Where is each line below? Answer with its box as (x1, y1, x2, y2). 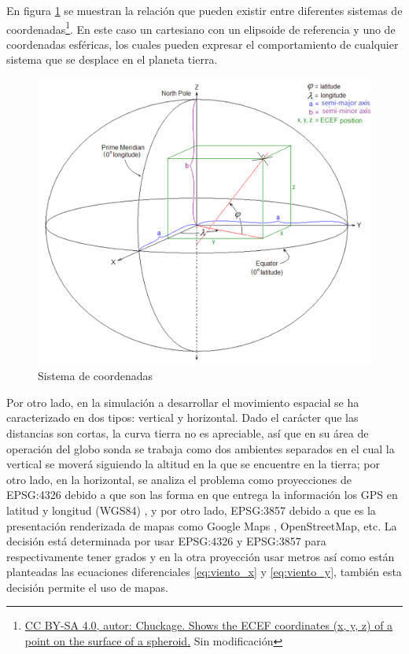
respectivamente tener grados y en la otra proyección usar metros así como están (6, 548, 395, 564)
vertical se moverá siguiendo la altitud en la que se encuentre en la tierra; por (6, 456, 380, 472)
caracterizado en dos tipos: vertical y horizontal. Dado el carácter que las (6, 409, 359, 426)
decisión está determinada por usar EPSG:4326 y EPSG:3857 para (6, 533, 326, 549)
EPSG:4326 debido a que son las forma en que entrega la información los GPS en (6, 486, 398, 503)
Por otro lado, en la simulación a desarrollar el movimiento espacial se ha (6, 394, 359, 410)
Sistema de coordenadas (38, 368, 153, 384)
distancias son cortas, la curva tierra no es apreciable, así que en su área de (6, 424, 369, 441)
